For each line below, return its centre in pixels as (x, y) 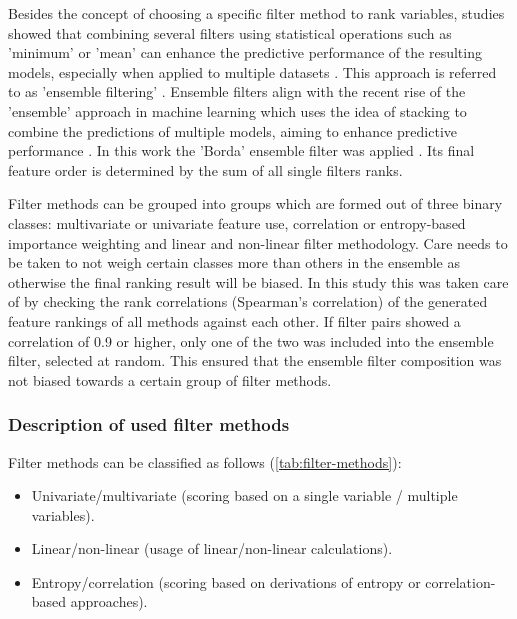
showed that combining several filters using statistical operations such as (230, 32)
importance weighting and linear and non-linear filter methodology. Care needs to (258, 242)
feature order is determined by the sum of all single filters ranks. (205, 169)
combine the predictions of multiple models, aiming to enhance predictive (233, 130)
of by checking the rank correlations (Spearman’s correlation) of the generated (248, 301)
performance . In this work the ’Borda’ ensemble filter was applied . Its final (241, 150)
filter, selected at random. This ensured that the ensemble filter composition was (255, 360)
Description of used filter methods (149, 424)
